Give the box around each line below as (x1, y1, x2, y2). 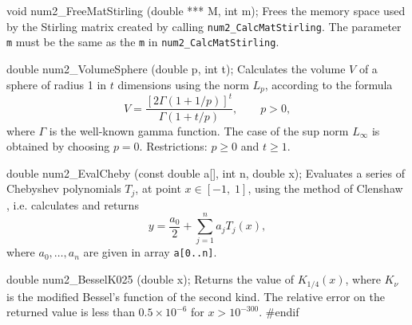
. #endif (259, 303, 299, 320)
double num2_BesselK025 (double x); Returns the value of (6, 271, 294, 288)
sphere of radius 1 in (6, 76, 107, 92)
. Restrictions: (139, 138, 208, 155)
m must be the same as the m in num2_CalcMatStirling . (6, 33, 279, 50)
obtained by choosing (6, 138, 110, 155)
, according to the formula (264, 76, 393, 92)
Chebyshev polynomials (6, 180, 121, 197)
